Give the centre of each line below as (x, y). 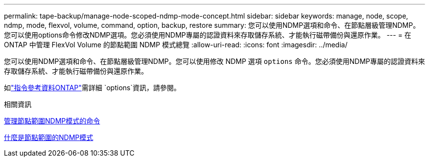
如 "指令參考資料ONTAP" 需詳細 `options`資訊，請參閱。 (92, 88)
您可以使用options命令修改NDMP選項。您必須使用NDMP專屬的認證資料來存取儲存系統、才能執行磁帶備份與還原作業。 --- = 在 (208, 35)
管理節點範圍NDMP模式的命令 (52, 121)
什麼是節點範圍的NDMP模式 (49, 137)
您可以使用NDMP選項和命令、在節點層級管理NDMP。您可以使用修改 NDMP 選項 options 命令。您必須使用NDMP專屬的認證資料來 (214, 61)
